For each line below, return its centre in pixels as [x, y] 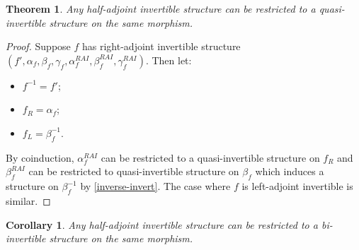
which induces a [290, 171]
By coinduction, [40, 157]
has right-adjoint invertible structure [161, 46]
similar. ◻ [28, 200]
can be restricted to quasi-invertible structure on [134, 171]
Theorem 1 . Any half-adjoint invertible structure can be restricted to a [161, 8]
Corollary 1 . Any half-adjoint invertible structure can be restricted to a [162, 224]
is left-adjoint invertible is [297, 186]
